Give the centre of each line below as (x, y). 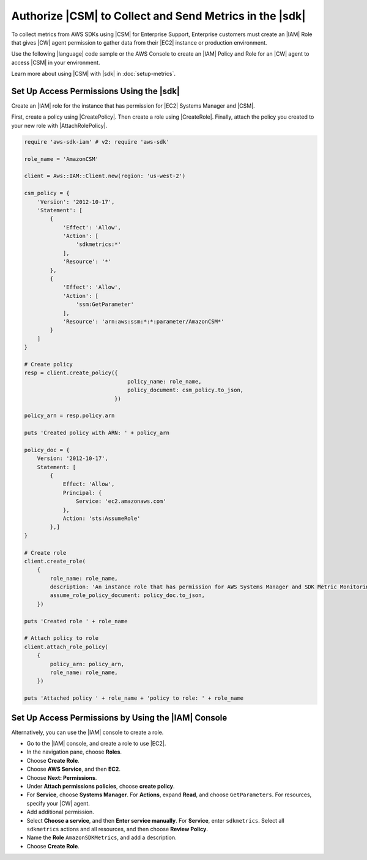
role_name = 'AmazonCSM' (61, 159)
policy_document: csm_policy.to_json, (186, 390)
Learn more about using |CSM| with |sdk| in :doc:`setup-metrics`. (94, 74)
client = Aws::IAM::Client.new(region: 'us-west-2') (105, 176)
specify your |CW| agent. (58, 803)
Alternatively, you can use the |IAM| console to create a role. (87, 732)
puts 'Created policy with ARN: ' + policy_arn (97, 433)
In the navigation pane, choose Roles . (74, 752)
